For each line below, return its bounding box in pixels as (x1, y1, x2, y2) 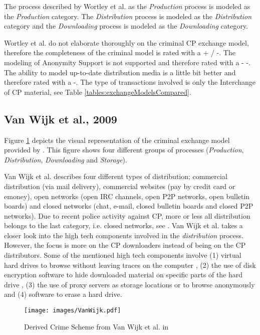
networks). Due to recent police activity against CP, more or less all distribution (4, 210, 250, 221)
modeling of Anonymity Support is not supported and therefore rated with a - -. (4, 57, 250, 67)
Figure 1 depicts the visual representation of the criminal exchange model (4, 134, 230, 145)
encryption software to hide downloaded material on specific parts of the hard (4, 269, 243, 280)
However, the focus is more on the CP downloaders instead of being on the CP (4, 240, 246, 250)
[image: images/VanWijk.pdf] (24, 307, 121, 314)
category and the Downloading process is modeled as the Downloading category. (4, 21, 248, 31)
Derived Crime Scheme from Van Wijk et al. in (24, 321, 169, 331)
